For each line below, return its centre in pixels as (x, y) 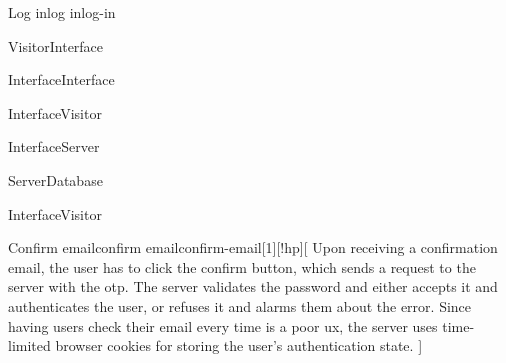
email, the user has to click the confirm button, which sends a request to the (242, 266)
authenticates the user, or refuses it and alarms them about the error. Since (240, 305)
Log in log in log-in (62, 12)
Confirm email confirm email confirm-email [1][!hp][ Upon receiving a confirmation (253, 247)
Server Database (55, 179)
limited (29, 345)
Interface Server (54, 146)
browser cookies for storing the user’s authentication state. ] (239, 345)
